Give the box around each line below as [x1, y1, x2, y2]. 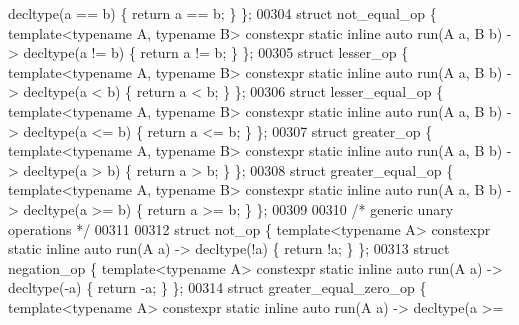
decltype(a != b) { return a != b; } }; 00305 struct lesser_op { [23, 42, 409, 63]
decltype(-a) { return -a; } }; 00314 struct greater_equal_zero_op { [8, 277, 427, 298]
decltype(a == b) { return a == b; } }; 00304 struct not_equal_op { [8, 3, 437, 23]
